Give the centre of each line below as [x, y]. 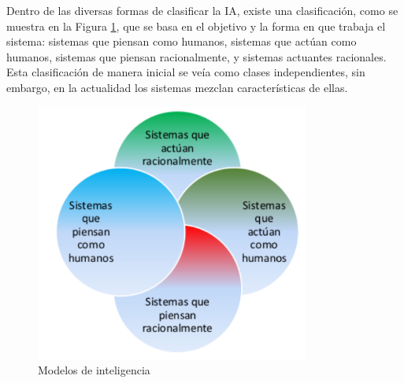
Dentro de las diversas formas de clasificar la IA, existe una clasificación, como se [202, 10]
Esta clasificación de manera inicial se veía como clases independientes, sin [186, 72]
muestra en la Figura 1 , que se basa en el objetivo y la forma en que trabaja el [196, 26]
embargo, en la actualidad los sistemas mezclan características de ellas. [177, 87]
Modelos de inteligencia [94, 370]
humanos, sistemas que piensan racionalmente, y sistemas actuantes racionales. [196, 56]
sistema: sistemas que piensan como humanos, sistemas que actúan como [182, 41]
